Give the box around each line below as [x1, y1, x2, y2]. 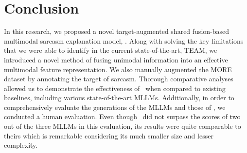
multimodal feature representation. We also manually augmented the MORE [4, 64, 232, 74]
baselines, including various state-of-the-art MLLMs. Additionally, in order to [4, 92, 234, 103]
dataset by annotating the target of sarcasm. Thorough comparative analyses [4, 74, 233, 84]
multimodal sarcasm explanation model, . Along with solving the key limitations [4, 35, 244, 46]
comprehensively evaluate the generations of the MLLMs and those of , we [4, 102, 226, 112]
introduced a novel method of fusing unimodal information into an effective [4, 54, 228, 64]
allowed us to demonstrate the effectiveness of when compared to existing [4, 83, 226, 93]
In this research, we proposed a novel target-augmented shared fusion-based [4, 26, 229, 36]
